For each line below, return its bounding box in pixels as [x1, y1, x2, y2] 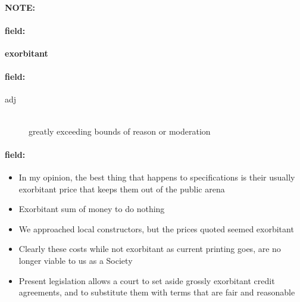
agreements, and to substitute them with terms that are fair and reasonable [18, 286, 295, 298]
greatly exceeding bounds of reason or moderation [29, 124, 211, 137]
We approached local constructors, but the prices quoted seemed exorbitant [18, 222, 294, 235]
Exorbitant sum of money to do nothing [18, 203, 165, 215]
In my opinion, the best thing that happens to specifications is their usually [18, 170, 295, 183]
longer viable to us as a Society [18, 254, 133, 266]
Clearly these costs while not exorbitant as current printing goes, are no [18, 242, 281, 255]
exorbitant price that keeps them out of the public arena [18, 182, 225, 195]
